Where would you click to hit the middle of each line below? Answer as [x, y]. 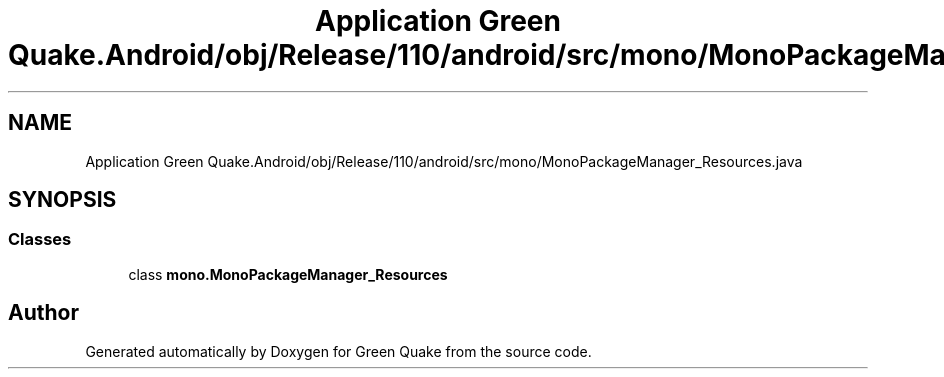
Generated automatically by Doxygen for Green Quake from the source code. [338, 351]
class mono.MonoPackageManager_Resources [288, 274]
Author [43, 313]
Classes [40, 239]
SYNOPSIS [62, 200]
